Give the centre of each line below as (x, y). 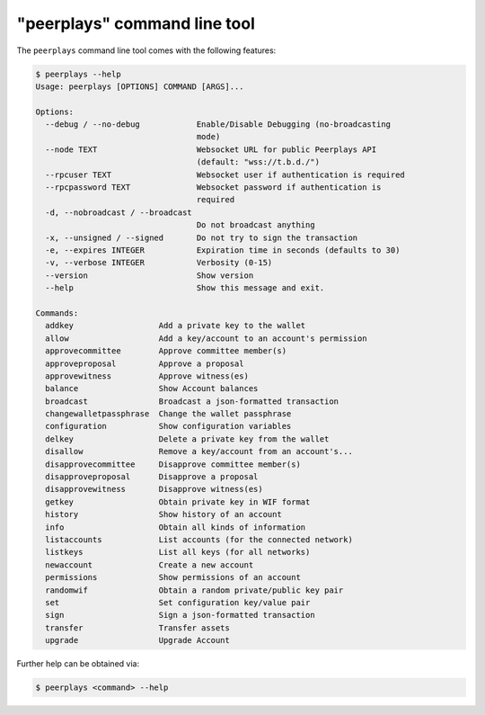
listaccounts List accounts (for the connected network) (199, 539)
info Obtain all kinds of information (176, 527)
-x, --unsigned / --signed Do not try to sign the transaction (202, 237)
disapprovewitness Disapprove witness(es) (154, 489)
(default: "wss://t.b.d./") (258, 162)
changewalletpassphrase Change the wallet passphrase (168, 414)
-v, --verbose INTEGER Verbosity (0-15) (159, 263)
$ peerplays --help (78, 74)
